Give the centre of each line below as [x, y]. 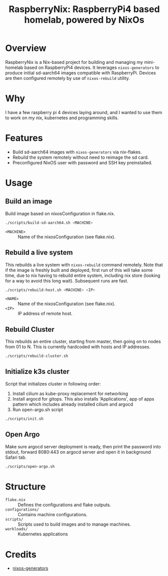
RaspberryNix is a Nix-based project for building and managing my [74, 62]
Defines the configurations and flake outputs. [64, 505]
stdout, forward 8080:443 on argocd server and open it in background [78, 452]
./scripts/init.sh [24, 419]
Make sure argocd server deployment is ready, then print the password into [83, 446]
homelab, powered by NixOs [84, 20]
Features [24, 138]
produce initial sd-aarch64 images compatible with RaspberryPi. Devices [81, 73]
